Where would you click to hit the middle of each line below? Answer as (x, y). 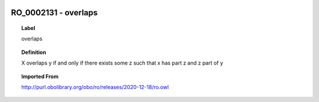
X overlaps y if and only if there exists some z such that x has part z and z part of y (123, 63)
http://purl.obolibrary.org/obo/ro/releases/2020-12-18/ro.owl (95, 87)
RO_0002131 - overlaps (54, 13)
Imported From (40, 76)
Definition (34, 52)
